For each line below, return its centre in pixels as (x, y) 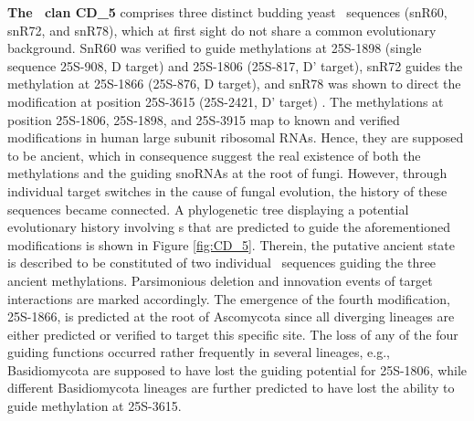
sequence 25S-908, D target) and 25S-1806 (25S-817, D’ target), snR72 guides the (235, 65)
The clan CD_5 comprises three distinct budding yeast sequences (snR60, (227, 12)
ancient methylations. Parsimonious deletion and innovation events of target (220, 280)
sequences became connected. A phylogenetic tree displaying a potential (208, 209)
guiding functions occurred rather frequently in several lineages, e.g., (199, 352)
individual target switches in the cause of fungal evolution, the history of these (227, 190)
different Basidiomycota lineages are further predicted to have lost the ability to (231, 388)
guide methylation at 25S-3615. (95, 406)
